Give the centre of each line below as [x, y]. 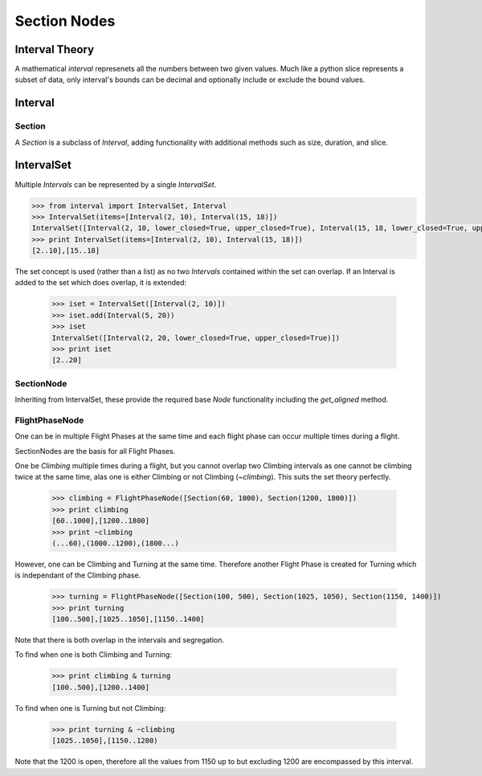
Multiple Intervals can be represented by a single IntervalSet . [116, 184]
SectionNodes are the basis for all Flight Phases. [95, 451]
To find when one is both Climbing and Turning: [93, 655]
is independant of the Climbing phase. [78, 575]
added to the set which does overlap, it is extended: [101, 283]
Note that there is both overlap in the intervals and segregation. [120, 640]
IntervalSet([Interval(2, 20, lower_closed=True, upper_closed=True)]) [196, 338]
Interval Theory [55, 49]
